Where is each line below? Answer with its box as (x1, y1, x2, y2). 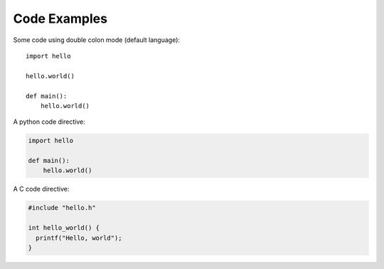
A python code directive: (13, 117, 85, 126)
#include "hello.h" (28, 204, 96, 212)
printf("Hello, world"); (36, 233, 122, 242)
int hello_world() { (28, 224, 100, 232)
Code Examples (13, 11, 108, 26)
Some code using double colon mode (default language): (13, 36, 181, 44)
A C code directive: (13, 185, 70, 194)
